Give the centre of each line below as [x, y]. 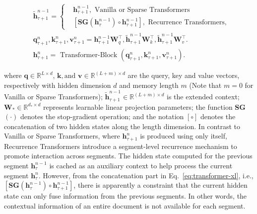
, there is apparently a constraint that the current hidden [161, 185]
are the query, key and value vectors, [184, 75]
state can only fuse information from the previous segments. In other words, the [126, 196]
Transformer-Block [89, 55]
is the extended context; [203, 97]
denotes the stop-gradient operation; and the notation [102, 116]
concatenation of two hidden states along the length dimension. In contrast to [122, 126]
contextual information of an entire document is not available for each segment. [125, 205]
